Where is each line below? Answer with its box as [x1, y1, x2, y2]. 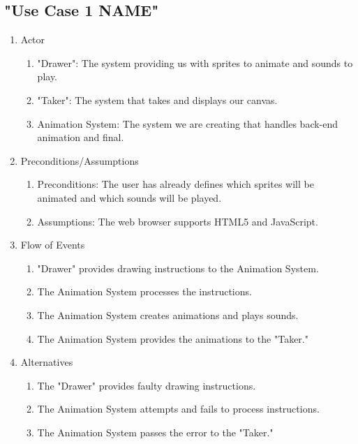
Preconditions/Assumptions [20, 153, 139, 168]
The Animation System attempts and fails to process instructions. [37, 401, 320, 416]
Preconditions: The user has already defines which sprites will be [37, 177, 314, 191]
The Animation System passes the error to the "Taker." [37, 424, 274, 439]
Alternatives [20, 355, 73, 369]
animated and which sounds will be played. [37, 190, 222, 205]
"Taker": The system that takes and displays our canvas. [37, 92, 278, 107]
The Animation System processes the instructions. [37, 284, 252, 299]
